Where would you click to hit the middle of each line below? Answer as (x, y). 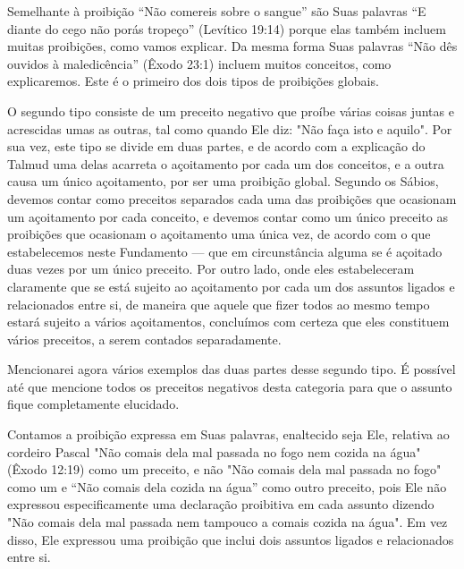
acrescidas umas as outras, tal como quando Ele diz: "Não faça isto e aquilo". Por (230, 128)
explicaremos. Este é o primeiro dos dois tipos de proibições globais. (193, 81)
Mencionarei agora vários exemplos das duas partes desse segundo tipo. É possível (232, 369)
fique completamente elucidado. (93, 404)
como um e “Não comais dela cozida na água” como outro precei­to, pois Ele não (227, 486)
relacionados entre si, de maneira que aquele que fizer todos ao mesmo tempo (219, 304)
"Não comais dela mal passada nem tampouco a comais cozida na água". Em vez (228, 522)
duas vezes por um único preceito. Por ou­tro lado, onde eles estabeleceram (211, 269)
